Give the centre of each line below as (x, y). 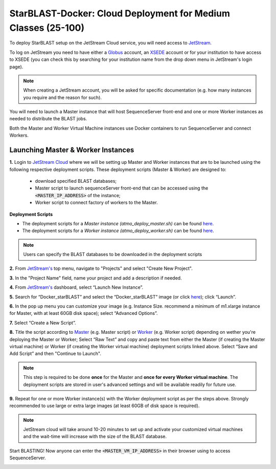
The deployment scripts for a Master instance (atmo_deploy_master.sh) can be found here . (118, 223)
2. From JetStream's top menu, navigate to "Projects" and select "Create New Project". (101, 268)
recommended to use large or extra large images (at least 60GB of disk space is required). (105, 406)
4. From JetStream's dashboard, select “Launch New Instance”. (76, 287)
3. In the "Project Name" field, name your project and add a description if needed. (96, 278)
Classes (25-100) (47, 28)
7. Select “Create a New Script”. (43, 323)
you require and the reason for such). (63, 97)
